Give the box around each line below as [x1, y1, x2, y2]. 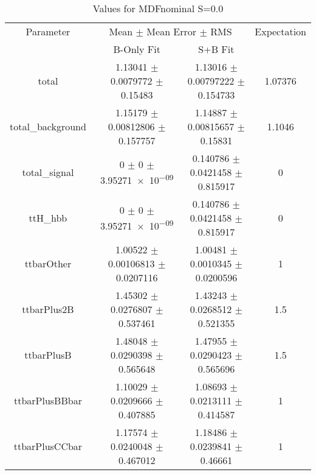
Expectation [255, 24, 306, 38]
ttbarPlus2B [22, 302, 74, 316]
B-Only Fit [113, 42, 160, 56]
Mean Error [146, 24, 197, 38]
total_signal [22, 165, 74, 179]
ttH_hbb [29, 211, 67, 225]
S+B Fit [198, 42, 235, 56]
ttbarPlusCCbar [13, 439, 83, 453]
